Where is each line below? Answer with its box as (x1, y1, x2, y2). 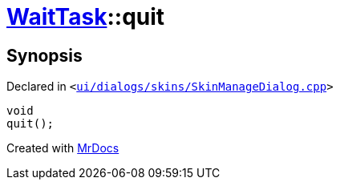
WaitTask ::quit (6, 3, 165, 30)
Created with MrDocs (6, 141, 119, 156)
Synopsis (6, 45, 83, 66)
